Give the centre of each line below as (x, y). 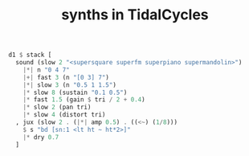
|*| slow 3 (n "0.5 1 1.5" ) (69, 85)
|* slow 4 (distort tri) (64, 115)
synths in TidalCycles (135, 15)
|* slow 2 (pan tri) (57, 107)
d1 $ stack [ (30, 55)
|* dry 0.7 (41, 137)
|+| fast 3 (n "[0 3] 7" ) (66, 77)
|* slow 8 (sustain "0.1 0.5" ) (75, 92)
